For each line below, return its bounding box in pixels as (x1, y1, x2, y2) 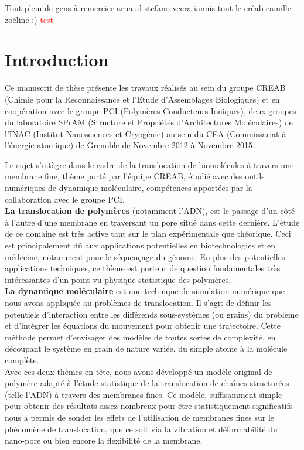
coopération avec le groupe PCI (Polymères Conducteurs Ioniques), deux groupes (5, 104, 296, 117)
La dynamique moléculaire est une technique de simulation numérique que (5, 285, 285, 297)
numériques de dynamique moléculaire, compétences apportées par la (5, 182, 252, 194)
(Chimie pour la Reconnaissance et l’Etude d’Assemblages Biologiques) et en (5, 93, 280, 105)
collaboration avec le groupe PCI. (5, 193, 125, 205)
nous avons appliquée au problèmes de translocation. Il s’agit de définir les (5, 296, 272, 308)
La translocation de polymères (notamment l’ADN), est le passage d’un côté (5, 204, 295, 217)
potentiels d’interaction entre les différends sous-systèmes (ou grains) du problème (5, 308, 299, 320)
